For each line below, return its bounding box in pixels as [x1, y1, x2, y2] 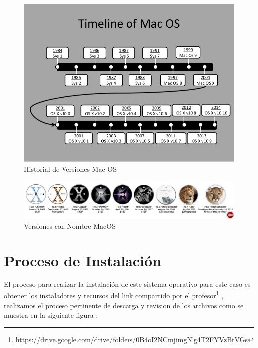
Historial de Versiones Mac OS [24, 163, 117, 174]
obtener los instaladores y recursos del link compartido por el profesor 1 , [4, 289, 224, 300]
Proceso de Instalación [4, 250, 162, 270]
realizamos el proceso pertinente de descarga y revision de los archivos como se [4, 300, 244, 310]
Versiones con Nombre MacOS [24, 221, 116, 231]
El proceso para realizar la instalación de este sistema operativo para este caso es [4, 278, 251, 289]
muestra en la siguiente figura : [4, 310, 98, 320]
